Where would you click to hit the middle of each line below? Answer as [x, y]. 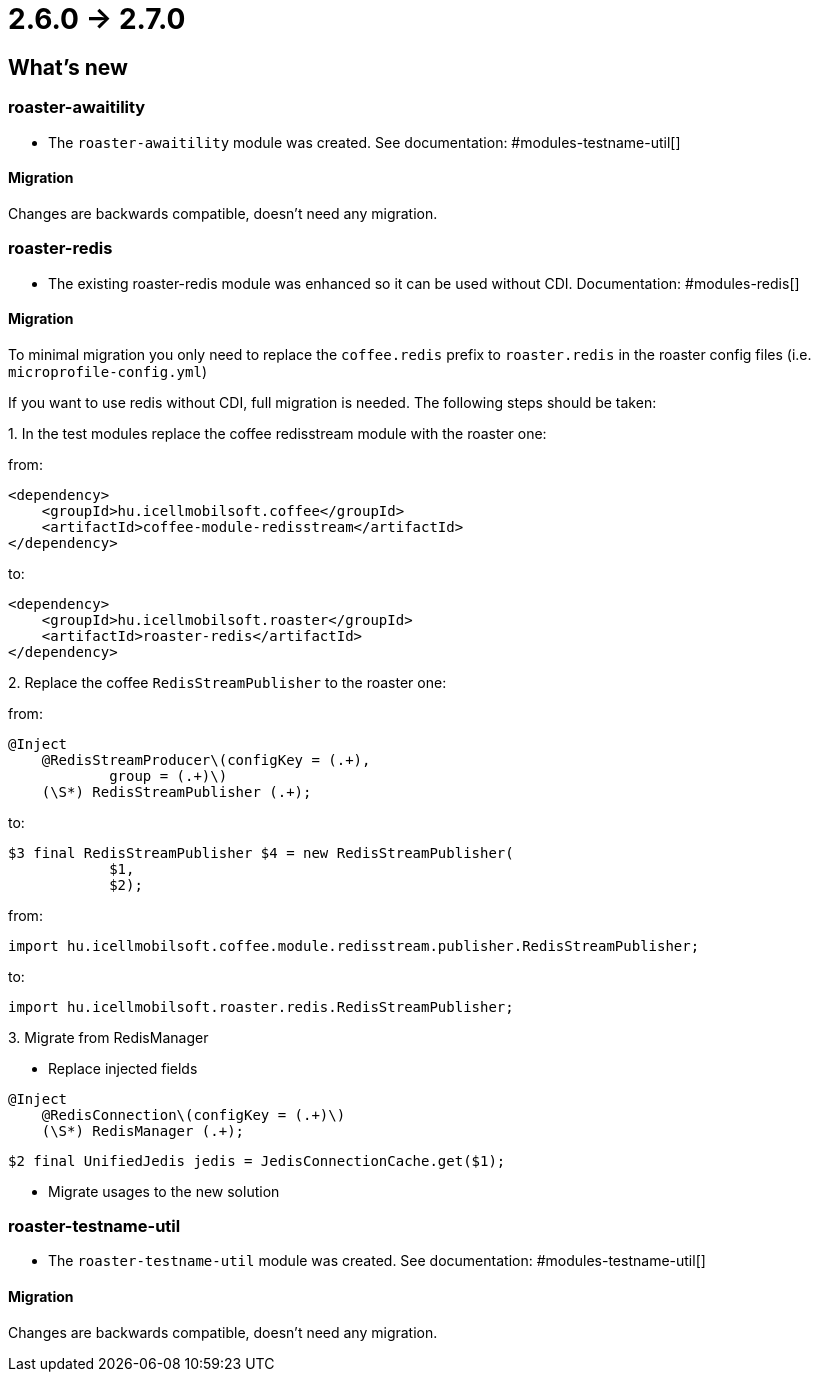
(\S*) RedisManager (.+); [143, 1130]
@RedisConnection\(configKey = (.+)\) [193, 1114]
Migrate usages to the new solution [164, 1191]
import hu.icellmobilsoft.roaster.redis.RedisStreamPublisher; [261, 1006]
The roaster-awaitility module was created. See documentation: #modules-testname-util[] [364, 142]
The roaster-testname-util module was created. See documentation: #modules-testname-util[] [377, 1261]
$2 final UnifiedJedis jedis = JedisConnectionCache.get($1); [257, 1160]
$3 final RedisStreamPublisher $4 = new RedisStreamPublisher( [261, 852]
